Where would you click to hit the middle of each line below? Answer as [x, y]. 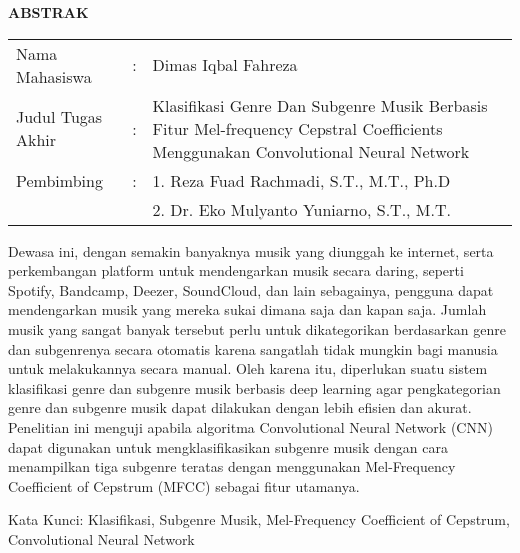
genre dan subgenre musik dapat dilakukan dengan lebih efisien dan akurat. [240, 407]
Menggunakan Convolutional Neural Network [311, 151]
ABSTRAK [48, 12]
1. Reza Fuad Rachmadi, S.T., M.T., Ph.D [301, 180]
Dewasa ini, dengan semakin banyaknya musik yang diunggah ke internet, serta [251, 250]
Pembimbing [59, 180]
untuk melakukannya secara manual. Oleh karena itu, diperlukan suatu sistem [248, 368]
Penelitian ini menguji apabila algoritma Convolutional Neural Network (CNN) [250, 426]
